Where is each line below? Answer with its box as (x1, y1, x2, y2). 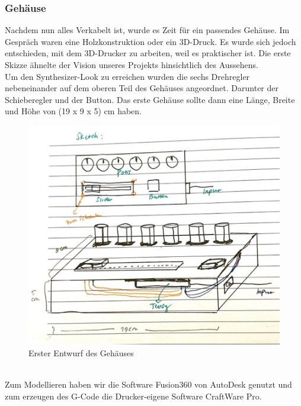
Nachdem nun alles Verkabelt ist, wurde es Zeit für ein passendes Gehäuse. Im (5, 24, 290, 36)
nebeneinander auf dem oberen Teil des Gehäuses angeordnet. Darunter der (5, 82, 278, 94)
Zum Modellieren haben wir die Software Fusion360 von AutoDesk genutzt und (5, 378, 292, 390)
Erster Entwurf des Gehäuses (28, 346, 134, 359)
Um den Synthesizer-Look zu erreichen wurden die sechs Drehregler (5, 70, 250, 82)
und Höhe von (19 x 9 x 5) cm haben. (5, 105, 142, 117)
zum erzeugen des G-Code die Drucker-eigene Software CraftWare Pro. (5, 389, 262, 402)
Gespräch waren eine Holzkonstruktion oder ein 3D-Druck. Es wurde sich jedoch (5, 35, 296, 47)
